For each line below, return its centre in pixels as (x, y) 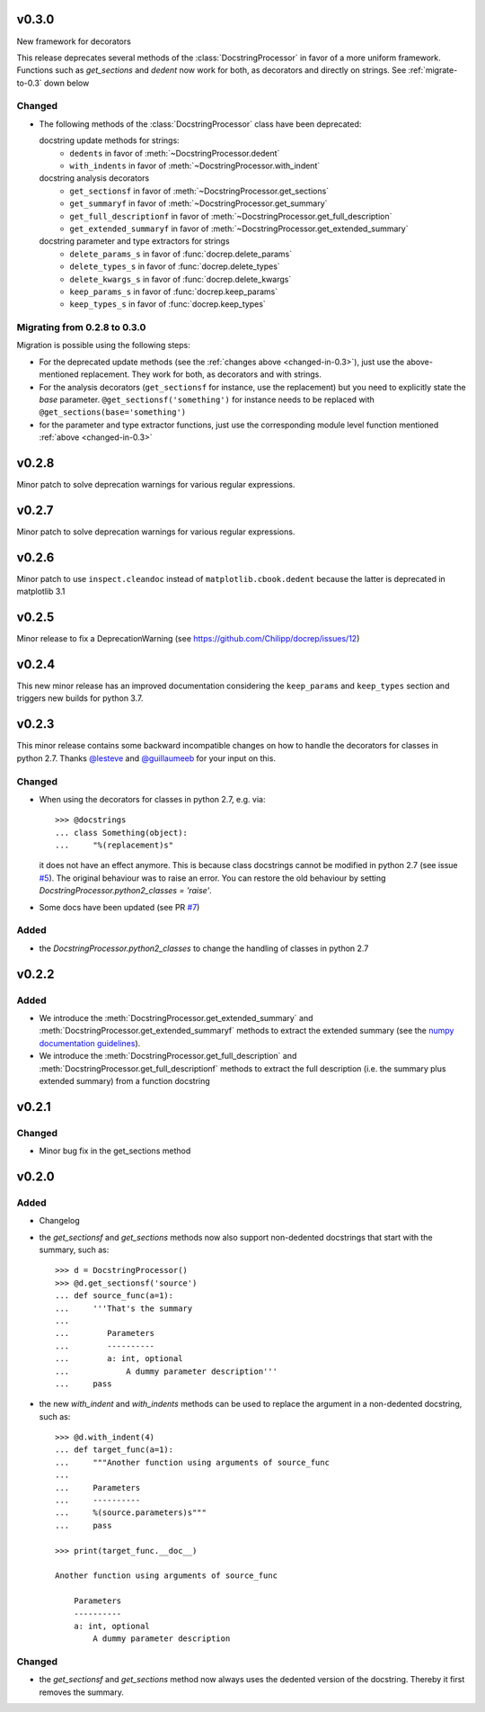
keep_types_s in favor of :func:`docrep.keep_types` (168, 304)
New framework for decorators (74, 41)
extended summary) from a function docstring (124, 1080)
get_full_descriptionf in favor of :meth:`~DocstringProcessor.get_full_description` (231, 216)
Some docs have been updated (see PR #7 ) (119, 907)
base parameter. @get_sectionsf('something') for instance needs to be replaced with (207, 399)
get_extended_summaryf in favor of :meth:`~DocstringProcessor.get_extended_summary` (239, 229)
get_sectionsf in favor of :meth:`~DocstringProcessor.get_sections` (199, 191)
